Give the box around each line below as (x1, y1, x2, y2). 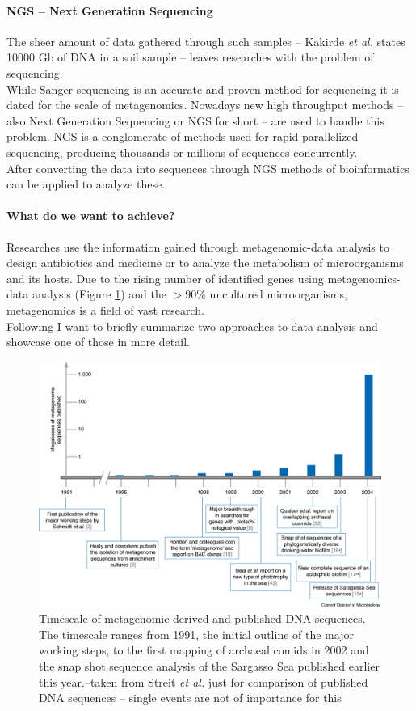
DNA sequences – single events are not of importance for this (39, 689, 342, 706)
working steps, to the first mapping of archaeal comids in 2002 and (39, 641, 369, 658)
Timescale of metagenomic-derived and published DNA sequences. (39, 610, 366, 627)
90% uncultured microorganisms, (185, 286, 347, 303)
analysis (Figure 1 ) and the (32, 286, 166, 303)
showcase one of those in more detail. (6, 333, 190, 350)
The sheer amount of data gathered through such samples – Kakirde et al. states (6, 32, 405, 49)
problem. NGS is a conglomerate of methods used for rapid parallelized (6, 128, 359, 145)
